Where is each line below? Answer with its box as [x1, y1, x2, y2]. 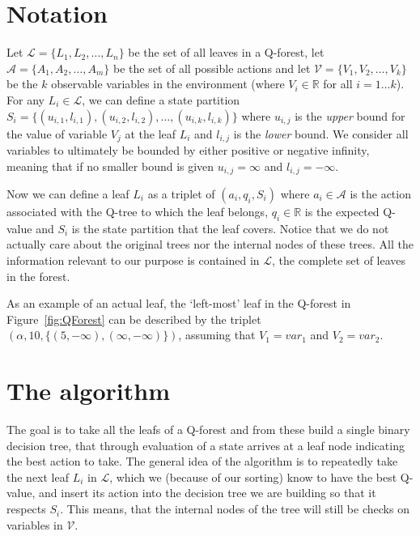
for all [323, 75, 353, 92]
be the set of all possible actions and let [113, 59, 311, 76]
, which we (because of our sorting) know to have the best [109, 468, 397, 485]
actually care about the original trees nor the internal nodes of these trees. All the [6, 236, 414, 253]
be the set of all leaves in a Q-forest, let [128, 44, 325, 61]
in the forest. [6, 267, 70, 284]
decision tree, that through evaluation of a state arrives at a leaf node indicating [6, 436, 405, 453]
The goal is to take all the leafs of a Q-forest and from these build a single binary [6, 421, 410, 438]
